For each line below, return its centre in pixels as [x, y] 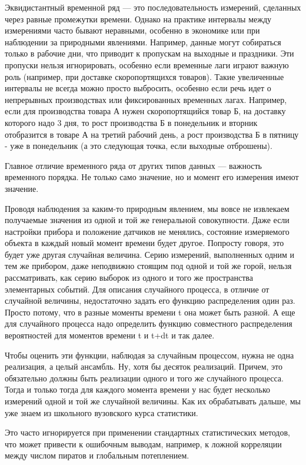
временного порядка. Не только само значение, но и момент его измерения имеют [152, 177]
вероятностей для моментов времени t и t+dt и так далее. [110, 335]
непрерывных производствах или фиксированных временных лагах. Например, [146, 99]
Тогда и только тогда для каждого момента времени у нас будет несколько [137, 389]
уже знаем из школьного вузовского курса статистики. [102, 412]
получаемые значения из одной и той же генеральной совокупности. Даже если [147, 220]
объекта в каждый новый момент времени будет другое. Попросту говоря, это [144, 243]
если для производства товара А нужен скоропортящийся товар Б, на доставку [145, 111]
